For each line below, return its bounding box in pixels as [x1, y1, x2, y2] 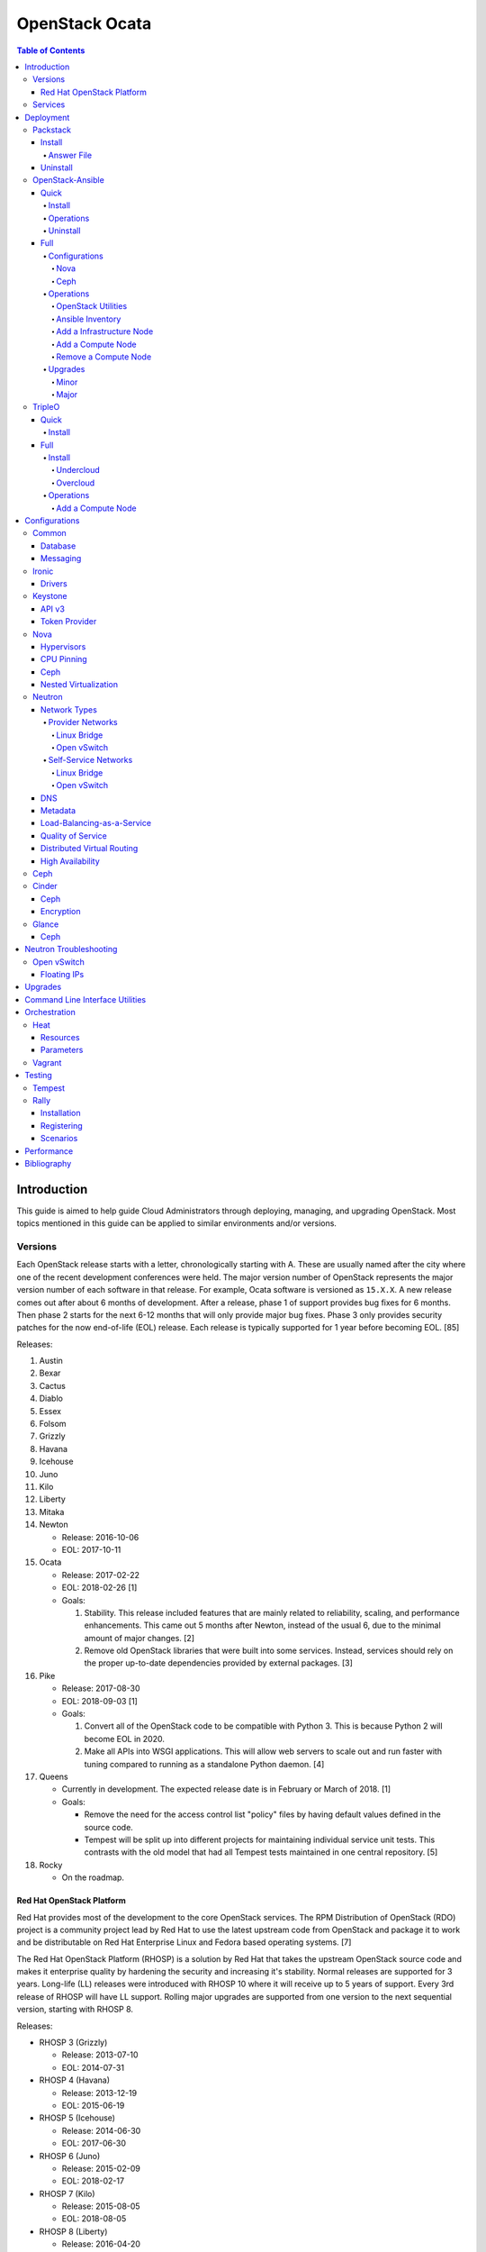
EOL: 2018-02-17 [61, 2175, 125, 2186]
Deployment [24, 112, 70, 123]
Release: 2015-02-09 [61, 2163, 141, 2174]
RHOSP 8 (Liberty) [39, 2226, 108, 2237]
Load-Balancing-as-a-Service [40, 818, 152, 829]
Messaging [40, 553, 82, 564]
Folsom [39, 1419, 67, 1430]
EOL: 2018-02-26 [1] [61, 1582, 138, 1594]
